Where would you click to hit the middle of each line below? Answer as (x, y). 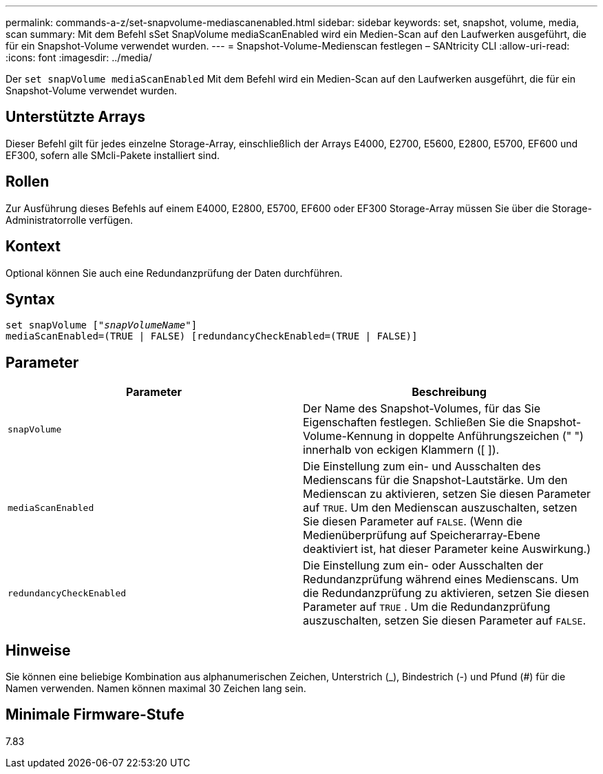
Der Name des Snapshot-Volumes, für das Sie (422, 409)
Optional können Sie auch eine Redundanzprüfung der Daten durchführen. (174, 273)
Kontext (33, 247)
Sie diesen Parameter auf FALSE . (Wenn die (413, 522)
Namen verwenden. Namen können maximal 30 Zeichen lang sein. (156, 689)
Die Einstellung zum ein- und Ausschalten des (422, 467)
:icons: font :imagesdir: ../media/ (79, 57)
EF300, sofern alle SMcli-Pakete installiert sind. (113, 155)
